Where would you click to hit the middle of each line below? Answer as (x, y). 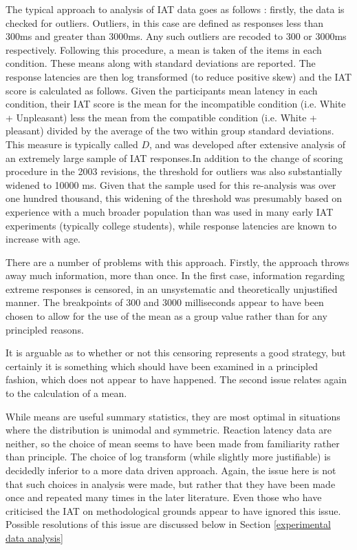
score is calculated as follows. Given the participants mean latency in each (162, 90)
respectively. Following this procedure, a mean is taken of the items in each (164, 49)
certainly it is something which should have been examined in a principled (162, 366)
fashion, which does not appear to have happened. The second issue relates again (176, 379)
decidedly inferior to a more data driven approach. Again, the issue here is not (171, 470)
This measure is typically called (72, 144)
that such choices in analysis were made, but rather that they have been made (171, 483)
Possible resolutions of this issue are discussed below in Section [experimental (168, 524)
